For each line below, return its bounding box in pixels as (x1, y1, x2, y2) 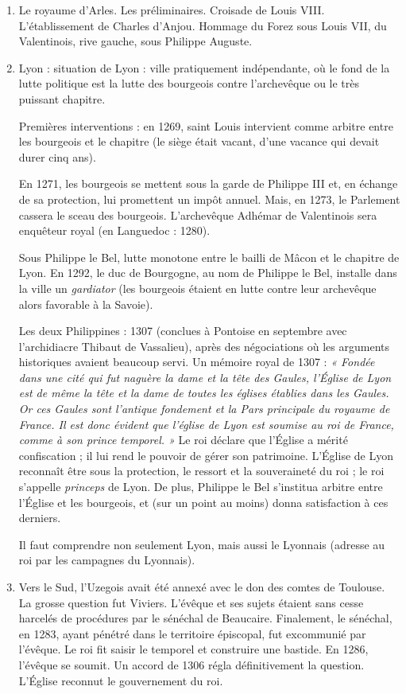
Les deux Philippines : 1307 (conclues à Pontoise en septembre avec (18, 322, 347, 339)
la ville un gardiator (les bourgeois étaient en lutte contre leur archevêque (18, 279, 377, 296)
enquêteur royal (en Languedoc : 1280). (18, 222, 211, 239)
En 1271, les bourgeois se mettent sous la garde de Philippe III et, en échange (18, 175, 398, 192)
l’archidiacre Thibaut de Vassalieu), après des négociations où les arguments (18, 337, 389, 354)
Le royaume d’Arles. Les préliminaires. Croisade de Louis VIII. (18, 2, 325, 18)
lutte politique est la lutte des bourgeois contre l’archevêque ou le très (18, 75, 360, 92)
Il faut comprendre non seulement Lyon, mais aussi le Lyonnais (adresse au (18, 536, 385, 552)
